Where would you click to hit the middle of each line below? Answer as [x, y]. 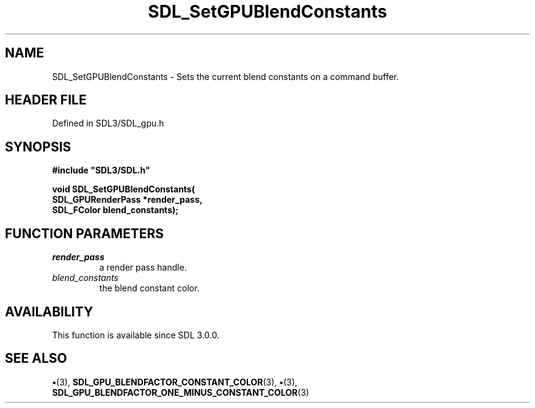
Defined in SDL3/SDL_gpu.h [108, 123]
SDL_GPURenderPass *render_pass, [127, 200]
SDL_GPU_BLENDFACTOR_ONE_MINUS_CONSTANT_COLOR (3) [181, 392]
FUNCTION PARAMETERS [84, 233]
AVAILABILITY [49, 311]
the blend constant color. [149, 288]
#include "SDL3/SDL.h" [101, 170]
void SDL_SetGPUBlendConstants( [123, 189]
